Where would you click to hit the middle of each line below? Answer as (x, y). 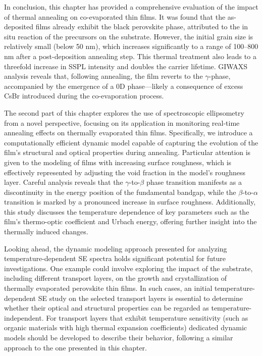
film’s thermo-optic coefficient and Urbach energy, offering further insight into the (130, 221)
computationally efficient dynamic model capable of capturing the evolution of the (131, 142)
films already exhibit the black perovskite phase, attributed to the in (142, 27)
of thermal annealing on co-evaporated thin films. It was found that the (115, 16)
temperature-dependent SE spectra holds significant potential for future (115, 258)
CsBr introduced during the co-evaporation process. (84, 96)
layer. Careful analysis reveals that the (64, 182)
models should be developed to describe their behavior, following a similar (119, 337)
